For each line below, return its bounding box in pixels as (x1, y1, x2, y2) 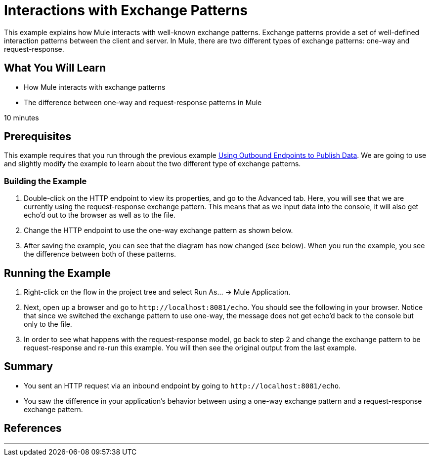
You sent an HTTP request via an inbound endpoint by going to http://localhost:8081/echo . (24, 381, 341, 390)
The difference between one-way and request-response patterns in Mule (24, 98, 262, 107)
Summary (4, 360, 53, 373)
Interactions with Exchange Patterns (4, 2, 248, 19)
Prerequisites (4, 130, 71, 143)
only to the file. (24, 320, 72, 329)
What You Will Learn (4, 62, 106, 75)
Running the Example (4, 267, 111, 279)
